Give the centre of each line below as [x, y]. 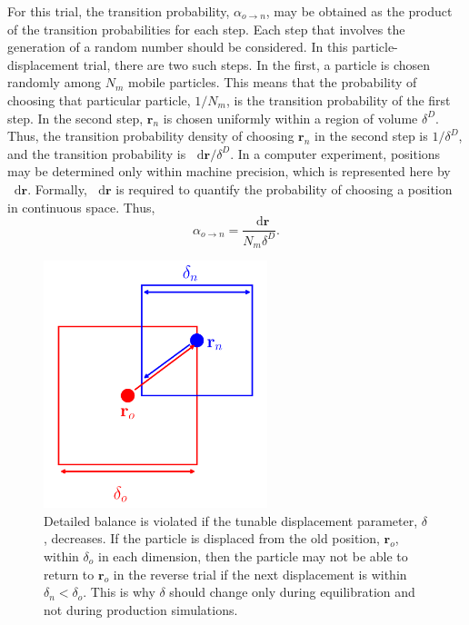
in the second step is [371, 136]
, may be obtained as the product [359, 11]
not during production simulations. [141, 609]
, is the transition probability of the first [338, 99]
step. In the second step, [75, 118]
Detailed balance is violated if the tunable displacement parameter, [231, 520]
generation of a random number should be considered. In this [178, 47]
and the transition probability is [97, 153]
